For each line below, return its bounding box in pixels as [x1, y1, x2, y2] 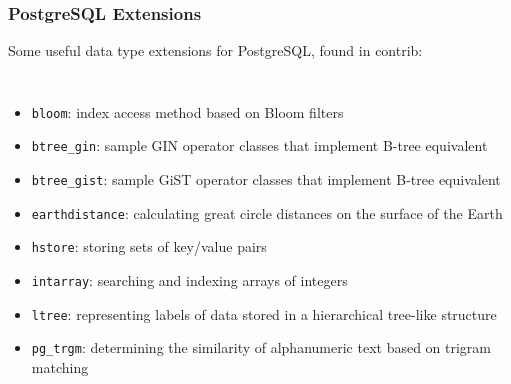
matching [31, 357, 89, 378]
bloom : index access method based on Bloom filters [31, 101, 344, 122]
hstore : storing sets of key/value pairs [31, 236, 267, 257]
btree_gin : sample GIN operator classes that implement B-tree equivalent [31, 135, 488, 156]
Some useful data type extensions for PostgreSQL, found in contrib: [8, 40, 423, 61]
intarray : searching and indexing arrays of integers [31, 270, 348, 291]
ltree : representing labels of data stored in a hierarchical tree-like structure [31, 303, 497, 324]
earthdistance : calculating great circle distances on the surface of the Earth [31, 202, 503, 223]
